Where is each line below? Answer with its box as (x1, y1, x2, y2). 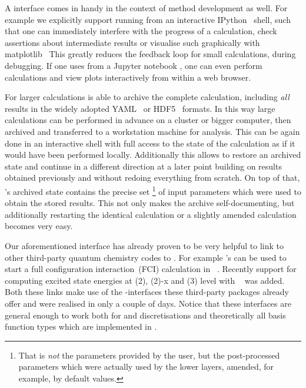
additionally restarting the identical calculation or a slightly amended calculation (5, 208, 297, 220)
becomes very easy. (5, 220, 73, 232)
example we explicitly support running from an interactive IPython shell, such (5, 13, 291, 25)
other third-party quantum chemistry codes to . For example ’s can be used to (5, 251, 287, 263)
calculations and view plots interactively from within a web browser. (5, 71, 251, 83)
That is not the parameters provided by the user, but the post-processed (18, 349, 280, 361)
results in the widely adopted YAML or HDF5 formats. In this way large (5, 102, 275, 114)
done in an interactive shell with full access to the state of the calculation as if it (5, 137, 295, 149)
